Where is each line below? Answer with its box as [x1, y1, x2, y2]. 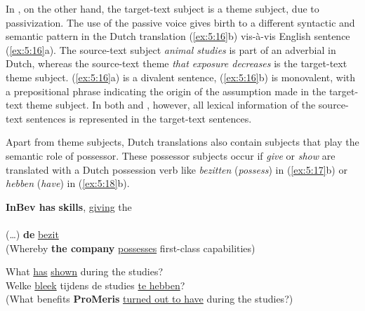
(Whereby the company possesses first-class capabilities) [6, 240, 255, 255]
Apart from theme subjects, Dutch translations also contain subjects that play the [6, 134, 359, 149]
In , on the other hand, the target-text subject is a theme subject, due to [6, 1, 319, 15]
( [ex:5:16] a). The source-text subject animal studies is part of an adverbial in [6, 42, 336, 57]
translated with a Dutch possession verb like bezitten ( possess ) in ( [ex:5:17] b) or [6, 162, 347, 177]
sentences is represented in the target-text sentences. [26, 111, 252, 125]
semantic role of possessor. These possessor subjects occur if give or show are [6, 148, 336, 163]
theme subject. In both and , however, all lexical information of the [26, 97, 316, 112]
